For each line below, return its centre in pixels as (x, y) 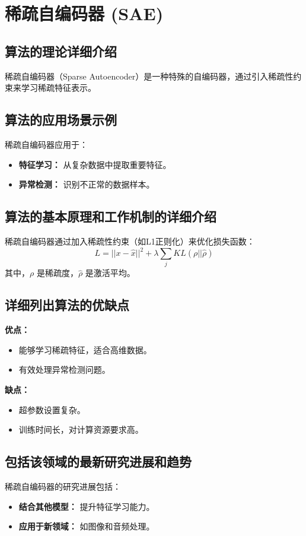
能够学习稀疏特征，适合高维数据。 (85, 349)
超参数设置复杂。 (52, 409)
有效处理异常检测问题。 (64, 370)
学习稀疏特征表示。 (58, 88)
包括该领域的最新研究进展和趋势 (98, 462)
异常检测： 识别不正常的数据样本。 (87, 184)
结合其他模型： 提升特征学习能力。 (87, 506)
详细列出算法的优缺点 (67, 305)
